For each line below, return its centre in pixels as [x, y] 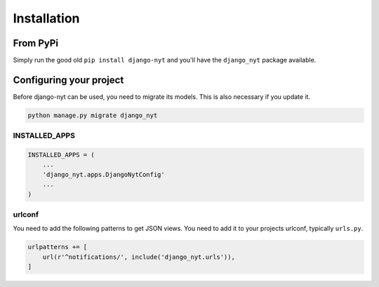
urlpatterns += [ [58, 247]
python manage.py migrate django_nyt [93, 115]
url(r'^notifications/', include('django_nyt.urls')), [139, 257]
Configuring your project [68, 80]
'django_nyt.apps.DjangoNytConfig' [104, 174]
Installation [46, 18]
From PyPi [36, 43]
